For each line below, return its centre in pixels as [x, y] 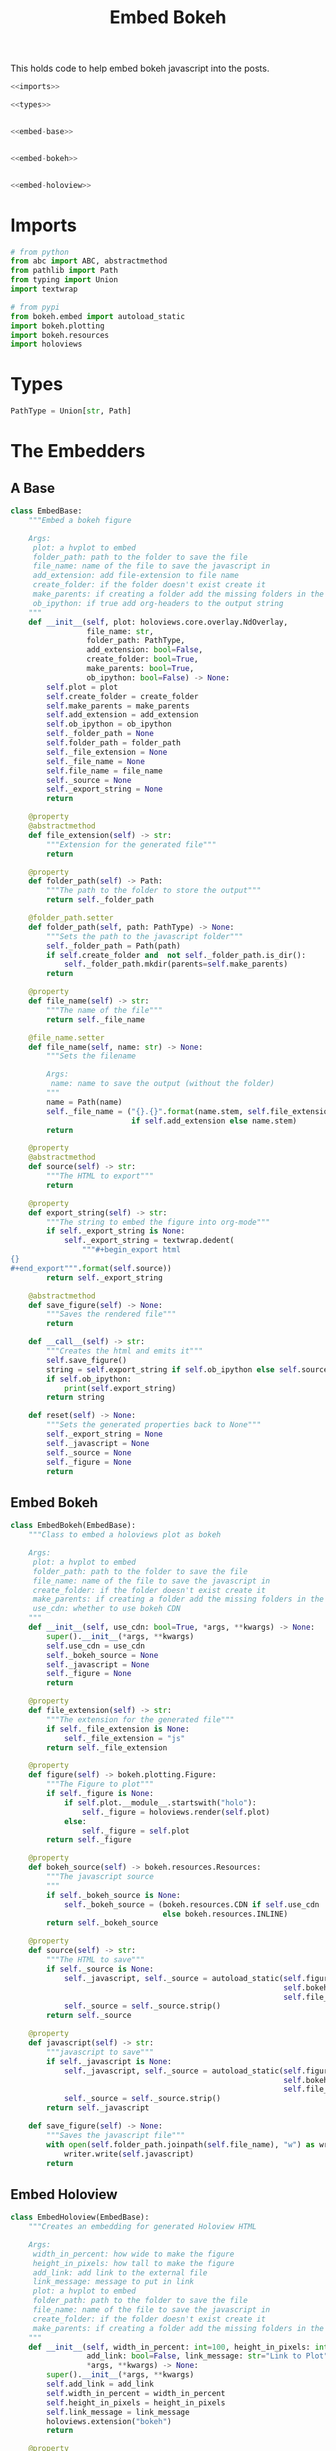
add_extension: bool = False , [144, 650]
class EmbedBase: [46, 511]
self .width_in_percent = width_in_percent [136, 2393]
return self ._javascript [98, 2108]
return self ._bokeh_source [102, 1923]
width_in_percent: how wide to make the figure [133, 2254]
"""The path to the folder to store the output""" [154, 891]
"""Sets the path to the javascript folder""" [145, 936]
